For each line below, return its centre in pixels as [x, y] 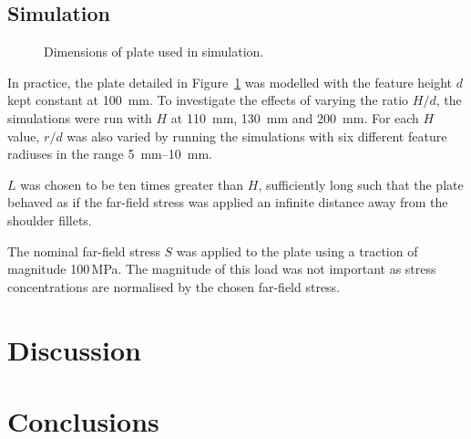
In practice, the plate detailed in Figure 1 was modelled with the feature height [230, 82]
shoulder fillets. [50, 219]
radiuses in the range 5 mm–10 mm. [110, 154]
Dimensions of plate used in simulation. [154, 52]
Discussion [74, 349]
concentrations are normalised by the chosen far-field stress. [174, 286]
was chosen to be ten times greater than [132, 184]
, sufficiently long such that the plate [361, 184]
